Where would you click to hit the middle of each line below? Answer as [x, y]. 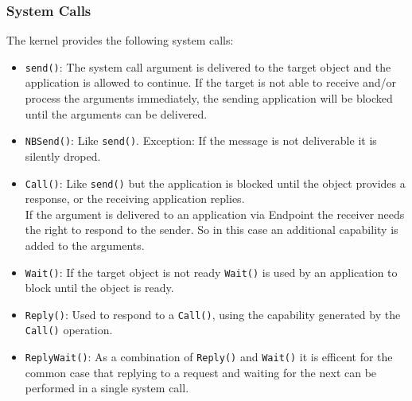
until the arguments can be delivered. [116, 113]
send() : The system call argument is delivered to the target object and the [208, 66]
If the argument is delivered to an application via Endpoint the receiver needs [215, 214]
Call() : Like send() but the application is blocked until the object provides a [215, 183]
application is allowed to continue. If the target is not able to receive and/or [210, 82]
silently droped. [63, 156]
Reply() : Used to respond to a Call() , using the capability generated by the [213, 314]
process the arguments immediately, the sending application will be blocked [209, 98]
